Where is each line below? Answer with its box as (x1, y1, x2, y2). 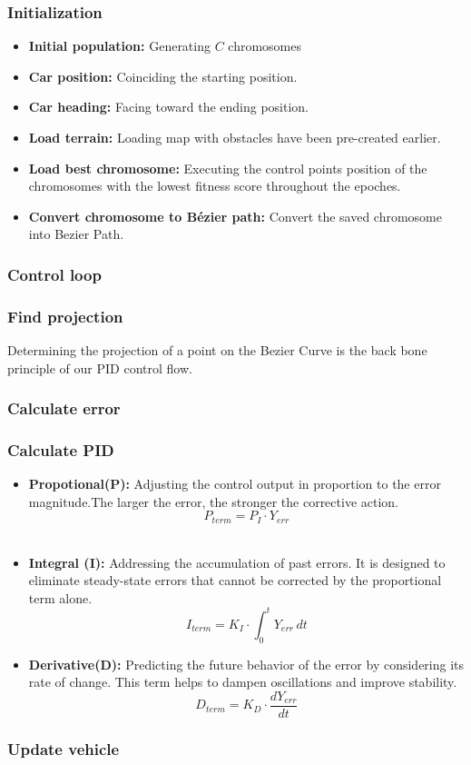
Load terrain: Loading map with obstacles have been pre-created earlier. (28, 128, 441, 146)
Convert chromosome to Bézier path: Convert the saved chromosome (28, 206, 442, 225)
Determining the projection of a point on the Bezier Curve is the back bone (7, 341, 427, 360)
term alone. (28, 588, 93, 607)
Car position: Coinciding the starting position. (28, 66, 298, 85)
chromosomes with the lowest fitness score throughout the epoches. (28, 176, 401, 195)
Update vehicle (7, 737, 120, 760)
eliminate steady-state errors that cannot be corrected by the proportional (28, 571, 442, 590)
